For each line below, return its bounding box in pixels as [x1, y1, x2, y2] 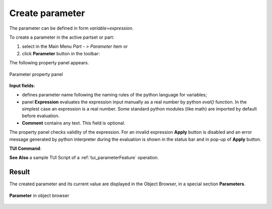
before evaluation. [22, 113, 60, 119]
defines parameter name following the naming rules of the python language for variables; [22, 92, 207, 98]
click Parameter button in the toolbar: [22, 50, 100, 56]
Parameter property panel [9, 71, 63, 77]
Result [9, 168, 30, 176]
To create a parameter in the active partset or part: [9, 34, 114, 40]
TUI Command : [9, 146, 42, 152]
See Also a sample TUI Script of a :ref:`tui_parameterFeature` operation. [9, 155, 159, 161]
